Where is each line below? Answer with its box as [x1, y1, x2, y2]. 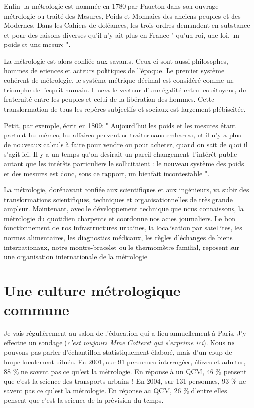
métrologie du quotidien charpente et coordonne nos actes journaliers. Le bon [4, 213, 235, 223]
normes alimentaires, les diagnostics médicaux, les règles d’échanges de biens [4, 232, 233, 243]
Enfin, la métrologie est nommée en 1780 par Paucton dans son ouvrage [4, 1, 219, 11]
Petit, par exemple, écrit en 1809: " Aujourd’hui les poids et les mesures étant [4, 120, 236, 130]
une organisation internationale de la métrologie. [4, 251, 149, 262]
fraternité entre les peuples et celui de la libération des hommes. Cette [4, 94, 214, 104]
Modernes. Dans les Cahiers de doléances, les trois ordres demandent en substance [4, 20, 250, 30]
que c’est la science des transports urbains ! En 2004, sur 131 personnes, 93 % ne [4, 376, 246, 386]
